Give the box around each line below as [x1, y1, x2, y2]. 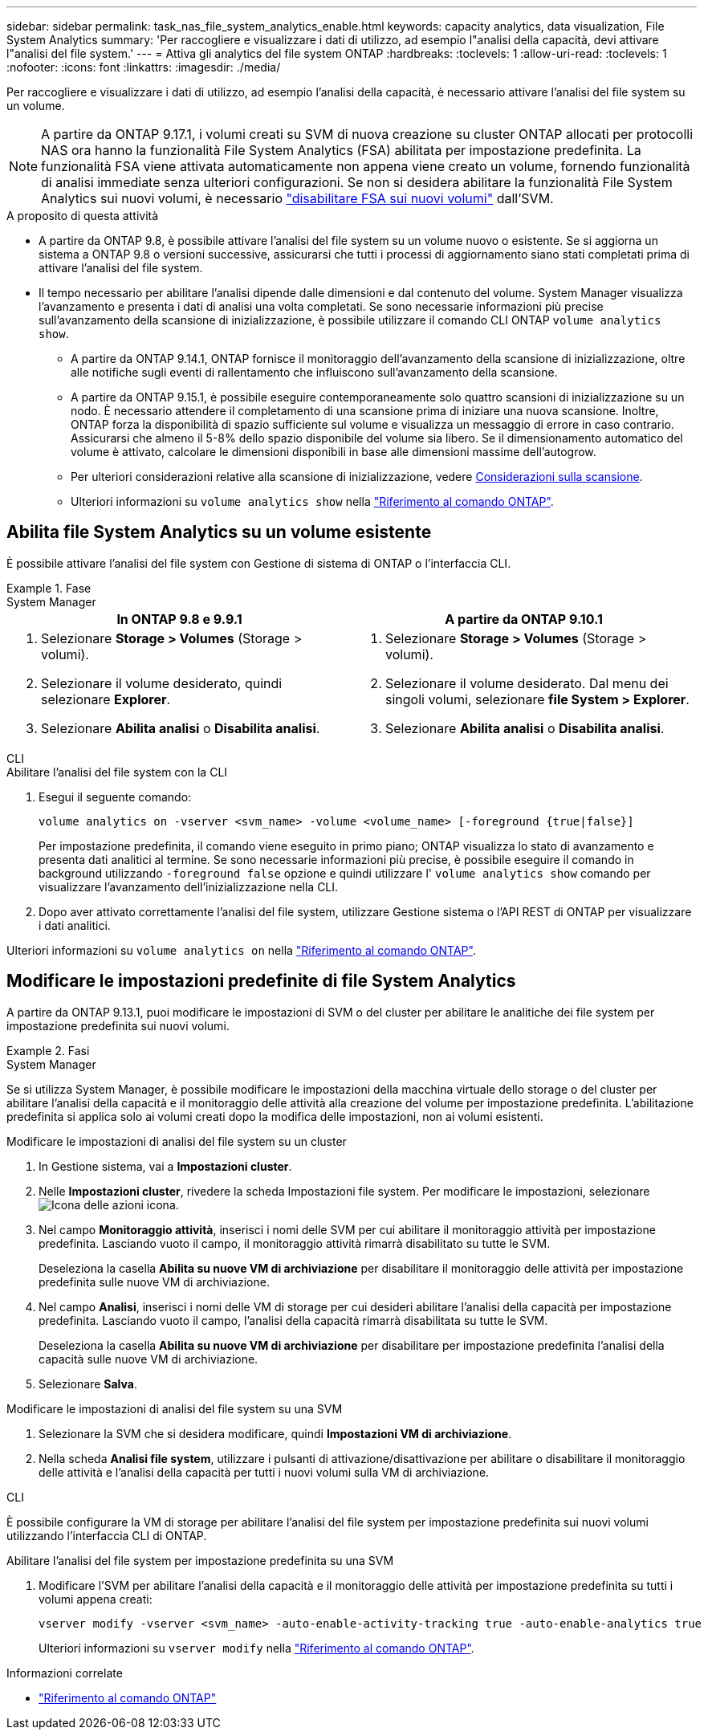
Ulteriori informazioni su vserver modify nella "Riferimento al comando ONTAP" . [39, 1640, 474, 1655]
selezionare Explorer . [41, 691, 171, 707]
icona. [146, 1197, 179, 1212]
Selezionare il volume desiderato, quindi [41, 674, 283, 691]
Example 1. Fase [6, 581, 92, 595]
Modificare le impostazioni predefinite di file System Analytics [6, 971, 516, 992]
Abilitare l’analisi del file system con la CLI [6, 764, 228, 779]
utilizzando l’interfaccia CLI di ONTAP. [6, 1528, 207, 1542]
